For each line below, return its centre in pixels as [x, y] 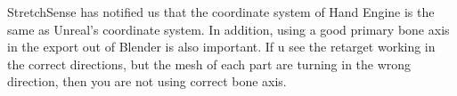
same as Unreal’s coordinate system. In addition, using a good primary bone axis [228, 29]
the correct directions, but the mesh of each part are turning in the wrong [209, 64]
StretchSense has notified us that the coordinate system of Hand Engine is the [221, 12]
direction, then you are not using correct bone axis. [147, 81]
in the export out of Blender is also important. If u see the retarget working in [221, 47]
